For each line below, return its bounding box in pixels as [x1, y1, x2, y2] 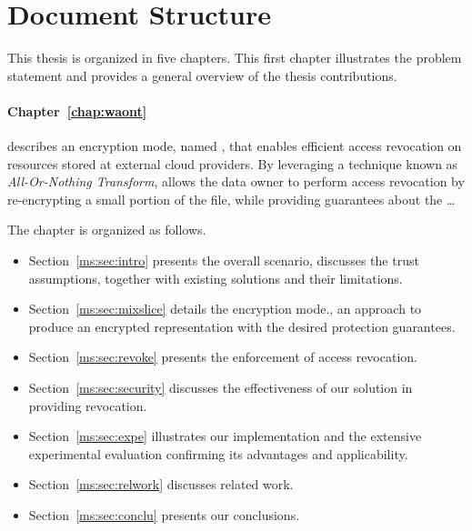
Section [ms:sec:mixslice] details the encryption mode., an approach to [28, 299, 422, 318]
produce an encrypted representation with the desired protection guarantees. [28, 316, 456, 336]
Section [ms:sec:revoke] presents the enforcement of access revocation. [28, 347, 417, 366]
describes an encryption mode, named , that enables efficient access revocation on [7, 136, 462, 155]
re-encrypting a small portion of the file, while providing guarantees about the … [7, 189, 456, 208]
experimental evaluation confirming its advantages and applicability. [28, 444, 408, 463]
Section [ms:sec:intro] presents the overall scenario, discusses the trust [28, 251, 419, 270]
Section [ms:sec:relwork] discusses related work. [28, 475, 294, 494]
